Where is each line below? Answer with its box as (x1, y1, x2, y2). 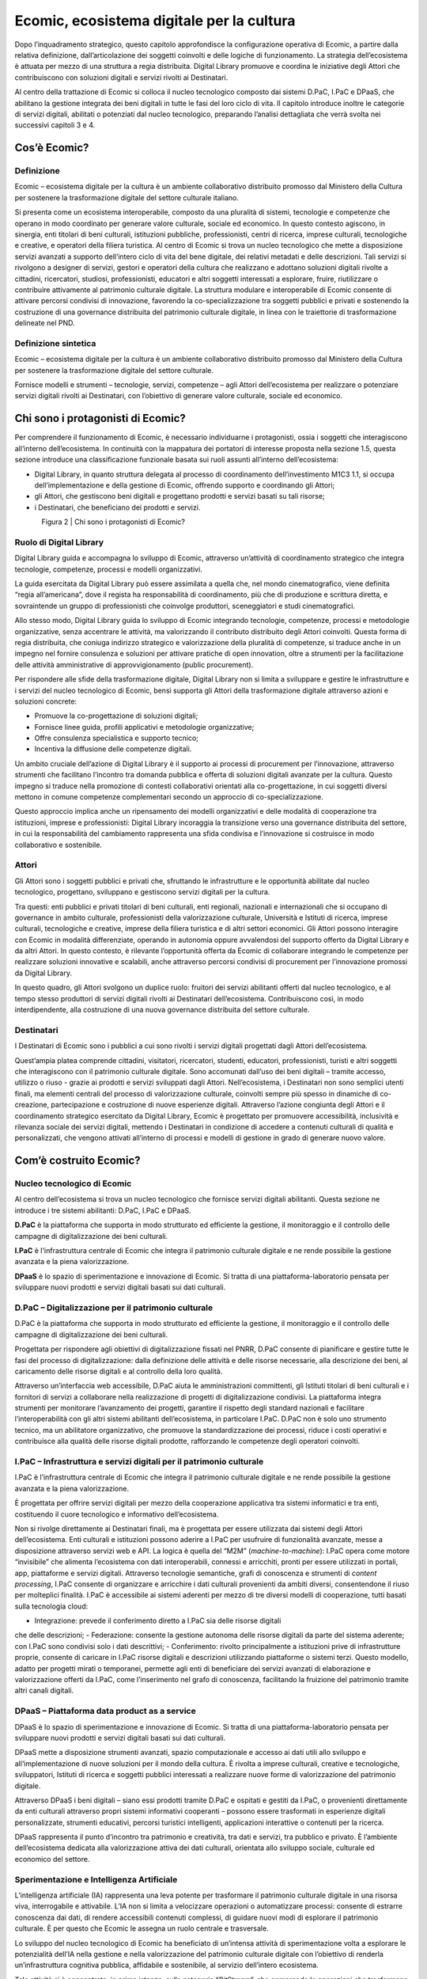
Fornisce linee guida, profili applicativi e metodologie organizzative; (34, 722, 255, 731)
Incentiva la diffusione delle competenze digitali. (34, 744, 192, 754)
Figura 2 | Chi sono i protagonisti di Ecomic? (41, 517, 186, 526)
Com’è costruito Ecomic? (14, 1154, 142, 1168)
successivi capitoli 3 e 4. (14, 120, 95, 130)
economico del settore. (14, 1854, 90, 1863)
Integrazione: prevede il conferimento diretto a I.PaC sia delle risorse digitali (34, 1616, 282, 1626)
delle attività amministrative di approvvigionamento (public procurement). (14, 659, 254, 669)
